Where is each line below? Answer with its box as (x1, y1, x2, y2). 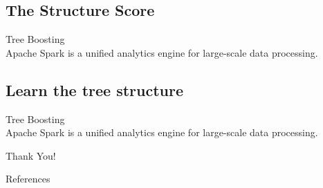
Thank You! (6, 148, 56, 162)
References (6, 171, 50, 186)
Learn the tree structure (6, 79, 184, 100)
